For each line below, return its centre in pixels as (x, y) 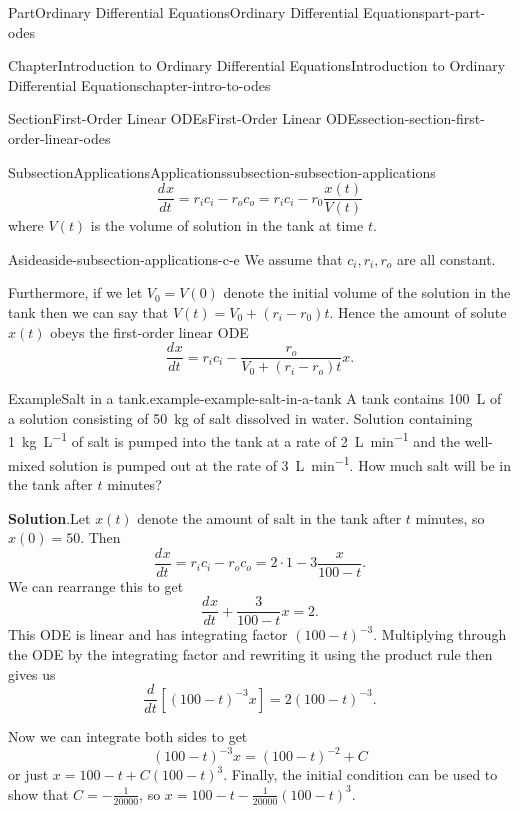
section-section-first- (423, 118)
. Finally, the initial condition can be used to (360, 774)
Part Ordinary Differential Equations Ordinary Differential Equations (216, 12)
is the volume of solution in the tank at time (227, 225)
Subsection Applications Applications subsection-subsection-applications (222, 171)
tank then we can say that (88, 312)
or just (28, 774)
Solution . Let (49, 517)
